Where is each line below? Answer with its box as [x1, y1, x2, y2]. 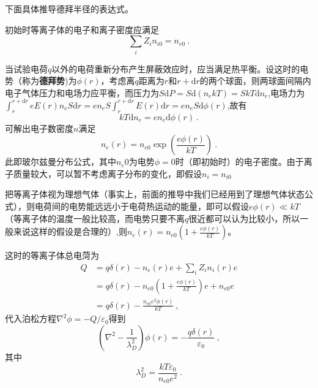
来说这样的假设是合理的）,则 [13, 225, 127, 238]
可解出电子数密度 [5, 121, 73, 134]
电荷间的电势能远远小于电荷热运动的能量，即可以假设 [34, 199, 249, 212]
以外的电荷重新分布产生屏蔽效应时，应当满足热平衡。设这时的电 [51, 62, 309, 75]
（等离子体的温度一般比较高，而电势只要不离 [5, 211, 185, 224]
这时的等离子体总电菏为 [5, 249, 99, 262]
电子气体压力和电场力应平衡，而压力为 [5, 86, 159, 99]
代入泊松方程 [5, 312, 56, 325]
